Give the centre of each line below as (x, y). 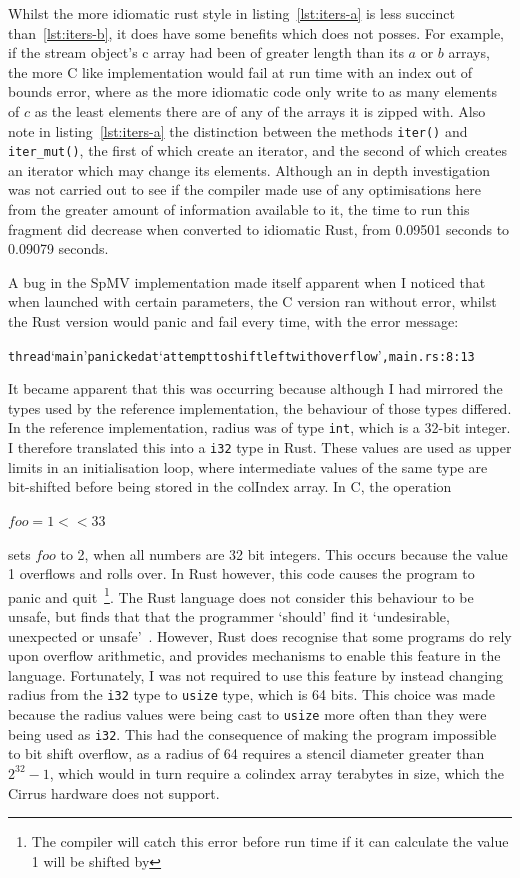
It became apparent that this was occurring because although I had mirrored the (255, 388)
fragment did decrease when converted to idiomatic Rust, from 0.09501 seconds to (259, 228)
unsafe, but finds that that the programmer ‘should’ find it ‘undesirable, (229, 616)
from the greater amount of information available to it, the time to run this (239, 209)
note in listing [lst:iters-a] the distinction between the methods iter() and (238, 130)
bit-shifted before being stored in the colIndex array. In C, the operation (230, 486)
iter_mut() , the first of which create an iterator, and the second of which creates (257, 150)
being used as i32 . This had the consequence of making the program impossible (252, 733)
